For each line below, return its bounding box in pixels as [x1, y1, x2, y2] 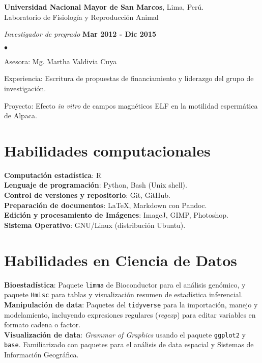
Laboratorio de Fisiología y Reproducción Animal [4, 11, 159, 22]
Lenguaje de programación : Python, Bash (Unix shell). [4, 179, 187, 190]
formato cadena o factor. [4, 319, 81, 330]
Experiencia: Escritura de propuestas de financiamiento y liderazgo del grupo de [4, 73, 254, 84]
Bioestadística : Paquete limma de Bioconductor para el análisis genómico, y [4, 279, 246, 290]
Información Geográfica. [4, 349, 79, 360]
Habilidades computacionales [4, 140, 211, 161]
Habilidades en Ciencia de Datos [4, 249, 238, 270]
